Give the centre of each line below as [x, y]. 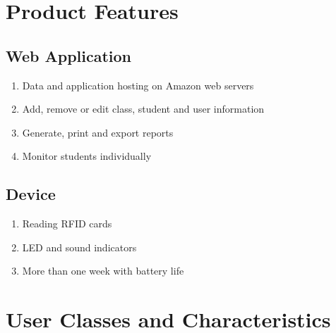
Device [31, 194]
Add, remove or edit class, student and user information [143, 109]
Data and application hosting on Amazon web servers [138, 85]
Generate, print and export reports [98, 132]
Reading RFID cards [67, 224]
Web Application [69, 55]
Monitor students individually [87, 156]
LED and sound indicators [79, 247]
